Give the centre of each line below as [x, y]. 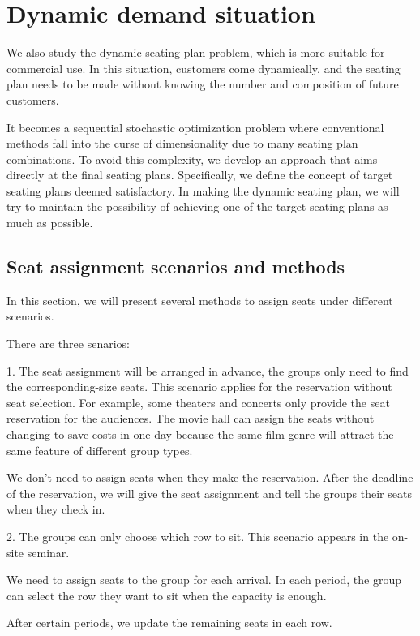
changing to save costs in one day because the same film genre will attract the [200, 434]
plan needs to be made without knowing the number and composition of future [203, 84]
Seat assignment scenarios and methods [176, 266]
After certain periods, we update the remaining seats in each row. [169, 623]
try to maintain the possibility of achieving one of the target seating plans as [197, 206]
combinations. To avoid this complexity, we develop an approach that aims [192, 159]
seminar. [48, 552]
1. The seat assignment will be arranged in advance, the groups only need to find [208, 370]
